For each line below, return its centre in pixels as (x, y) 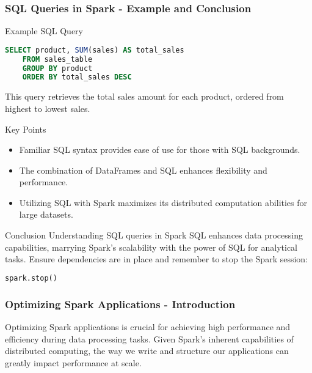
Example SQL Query (44, 31)
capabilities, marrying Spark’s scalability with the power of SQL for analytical (151, 247)
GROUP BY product (57, 68)
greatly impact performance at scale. (73, 362)
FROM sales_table (57, 59)
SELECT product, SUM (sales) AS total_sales (95, 50)
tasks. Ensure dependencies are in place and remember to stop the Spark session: (157, 259)
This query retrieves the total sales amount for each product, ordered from (144, 96)
